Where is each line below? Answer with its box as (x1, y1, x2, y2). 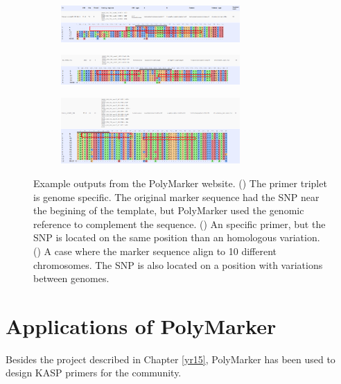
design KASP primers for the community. (6, 365, 182, 380)
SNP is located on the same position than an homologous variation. (33, 230, 320, 245)
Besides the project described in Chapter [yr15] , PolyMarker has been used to (6, 351, 335, 366)
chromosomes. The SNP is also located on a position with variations (33, 257, 323, 272)
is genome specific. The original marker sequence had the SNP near (33, 189, 320, 204)
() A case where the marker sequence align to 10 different (33, 243, 277, 258)
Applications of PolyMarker (6, 311, 277, 340)
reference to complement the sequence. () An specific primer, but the (33, 216, 326, 231)
